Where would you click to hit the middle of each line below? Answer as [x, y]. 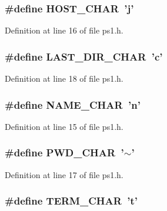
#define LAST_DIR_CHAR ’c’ [84, 56]
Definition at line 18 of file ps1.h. [64, 78]
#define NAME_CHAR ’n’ [73, 104]
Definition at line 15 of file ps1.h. [64, 126]
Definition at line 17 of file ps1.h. [64, 174]
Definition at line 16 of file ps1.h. [64, 30]
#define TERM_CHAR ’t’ [71, 201]
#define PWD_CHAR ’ [64, 153]
